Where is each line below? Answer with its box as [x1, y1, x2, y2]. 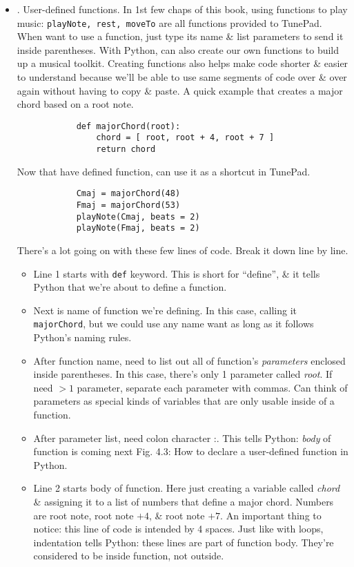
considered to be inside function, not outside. [33, 548, 224, 563]
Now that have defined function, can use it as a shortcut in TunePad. [17, 164, 311, 178]
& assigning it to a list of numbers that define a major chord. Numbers [33, 494, 334, 509]
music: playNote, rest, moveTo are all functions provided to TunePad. [17, 15, 322, 30]
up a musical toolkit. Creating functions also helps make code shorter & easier [17, 56, 348, 70]
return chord [96, 144, 156, 155]
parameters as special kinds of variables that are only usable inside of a [33, 394, 335, 408]
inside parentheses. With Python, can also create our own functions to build [17, 42, 340, 57]
